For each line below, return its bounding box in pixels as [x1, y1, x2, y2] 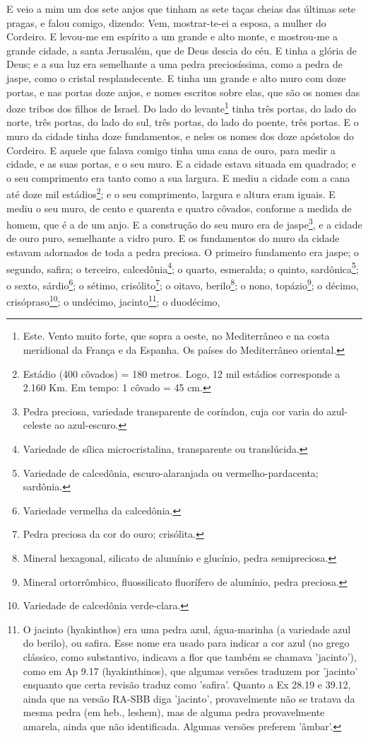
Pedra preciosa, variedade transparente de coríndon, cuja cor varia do [23, 403, 324, 418]
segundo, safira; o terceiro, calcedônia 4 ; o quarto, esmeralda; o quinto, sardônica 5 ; [6, 259, 359, 276]
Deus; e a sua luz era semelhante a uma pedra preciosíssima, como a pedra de [6, 57, 343, 71]
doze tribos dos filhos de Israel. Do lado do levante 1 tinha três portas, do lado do [6, 99, 357, 115]
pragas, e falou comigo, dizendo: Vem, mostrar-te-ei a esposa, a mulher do [6, 15, 326, 30]
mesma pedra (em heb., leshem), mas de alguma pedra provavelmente [23, 705, 325, 720]
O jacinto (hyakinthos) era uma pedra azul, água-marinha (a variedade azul [23, 621, 351, 636]
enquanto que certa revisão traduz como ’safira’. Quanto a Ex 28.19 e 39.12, [23, 677, 351, 692]
